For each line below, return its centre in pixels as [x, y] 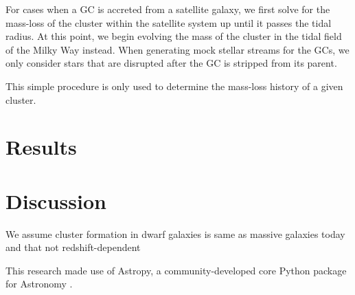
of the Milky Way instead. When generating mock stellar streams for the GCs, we [177, 49]
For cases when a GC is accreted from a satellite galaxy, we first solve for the [168, 9]
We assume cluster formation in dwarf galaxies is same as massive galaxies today [175, 233]
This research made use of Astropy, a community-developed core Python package [176, 270]
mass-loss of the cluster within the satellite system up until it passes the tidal [169, 22]
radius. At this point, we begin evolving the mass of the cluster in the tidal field [174, 36]
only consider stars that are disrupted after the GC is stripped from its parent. [171, 63]
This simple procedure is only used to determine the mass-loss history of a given [174, 86]
